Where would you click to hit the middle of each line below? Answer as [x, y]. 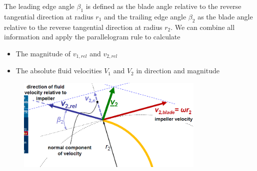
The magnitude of [43, 53]
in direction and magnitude [178, 71]
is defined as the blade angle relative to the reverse [163, 6]
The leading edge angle [39, 6]
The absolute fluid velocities [59, 71]
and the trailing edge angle [145, 16]
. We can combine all [203, 27]
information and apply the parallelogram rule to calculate [92, 37]
